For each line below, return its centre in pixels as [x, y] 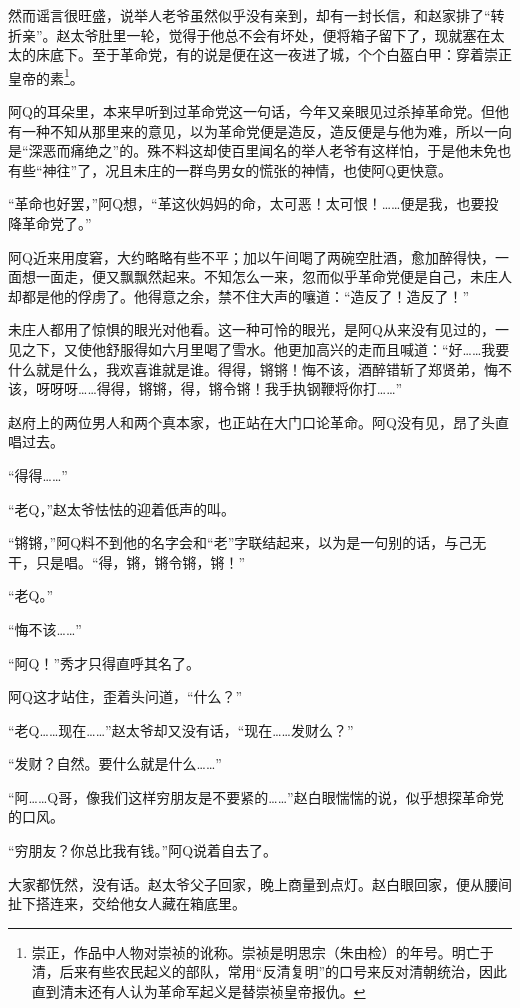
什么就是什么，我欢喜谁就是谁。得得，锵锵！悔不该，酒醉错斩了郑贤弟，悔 [253, 368]
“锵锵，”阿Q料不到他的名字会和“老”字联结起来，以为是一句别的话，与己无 [247, 542]
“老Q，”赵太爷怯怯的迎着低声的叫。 [122, 508]
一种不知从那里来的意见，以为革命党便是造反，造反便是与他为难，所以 [252, 130]
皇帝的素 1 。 [46, 76]
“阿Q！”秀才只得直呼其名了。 [104, 662]
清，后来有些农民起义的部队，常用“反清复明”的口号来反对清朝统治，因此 [269, 971]
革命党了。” [56, 223]
